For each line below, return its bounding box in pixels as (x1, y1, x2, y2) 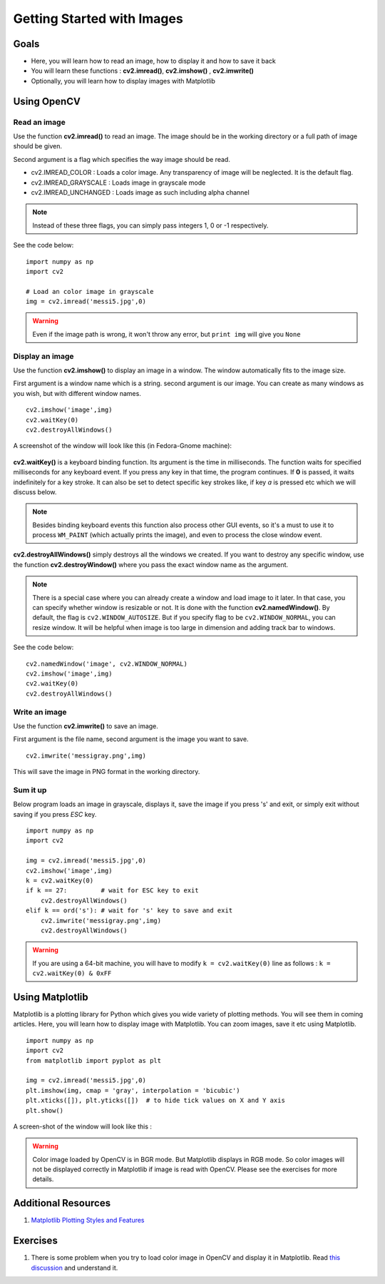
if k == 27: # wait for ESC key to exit (26, 887, 199, 895)
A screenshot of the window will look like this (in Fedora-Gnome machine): (13, 442, 232, 450)
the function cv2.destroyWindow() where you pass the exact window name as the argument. (13, 560, 289, 569)
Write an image (13, 707, 67, 717)
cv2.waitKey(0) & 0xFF (32, 969, 112, 977)
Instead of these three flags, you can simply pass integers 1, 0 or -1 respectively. (32, 221, 269, 230)
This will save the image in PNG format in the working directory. (13, 768, 200, 776)
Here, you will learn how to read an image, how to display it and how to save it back (31, 57, 276, 66)
